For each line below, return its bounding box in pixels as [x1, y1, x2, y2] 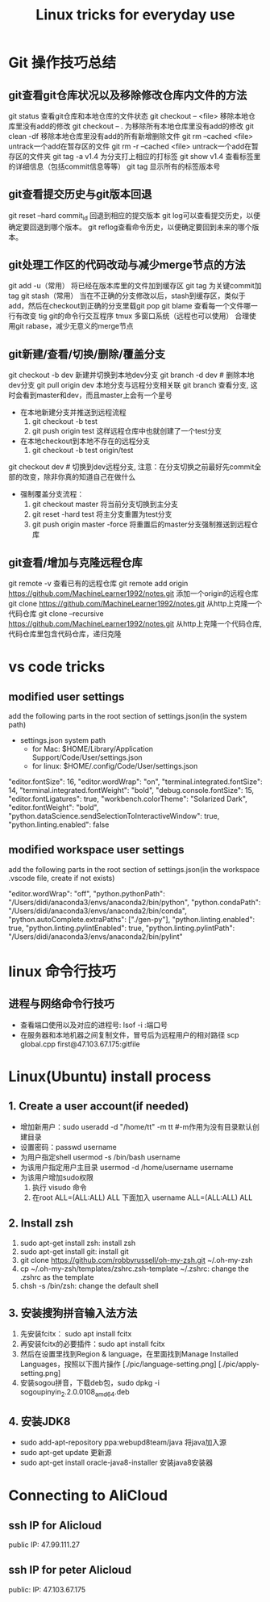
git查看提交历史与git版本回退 [8, 187, 152, 201]
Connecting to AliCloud [8, 1487, 168, 1505]
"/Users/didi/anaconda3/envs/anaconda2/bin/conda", [8, 906, 187, 916]
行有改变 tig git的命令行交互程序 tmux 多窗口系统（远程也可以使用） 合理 [8, 311, 250, 321]
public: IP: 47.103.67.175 [8, 1584, 86, 1594]
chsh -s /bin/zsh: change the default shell [19, 1281, 159, 1290]
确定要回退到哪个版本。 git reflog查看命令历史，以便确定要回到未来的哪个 [8, 222, 252, 232]
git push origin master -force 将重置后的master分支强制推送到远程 [31, 519, 251, 530]
